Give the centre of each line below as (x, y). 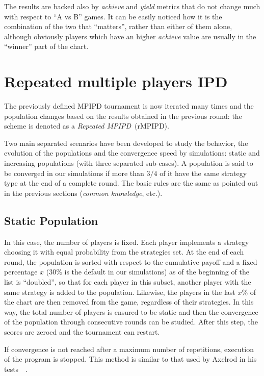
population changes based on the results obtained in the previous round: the (123, 116)
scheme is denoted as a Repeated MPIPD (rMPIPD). (87, 126)
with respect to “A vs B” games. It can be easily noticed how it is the (113, 16)
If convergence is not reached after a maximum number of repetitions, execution (129, 349)
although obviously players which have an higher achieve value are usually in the (130, 36)
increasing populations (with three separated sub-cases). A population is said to (129, 163)
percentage (21, 272)
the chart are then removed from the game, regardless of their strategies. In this (129, 302)
